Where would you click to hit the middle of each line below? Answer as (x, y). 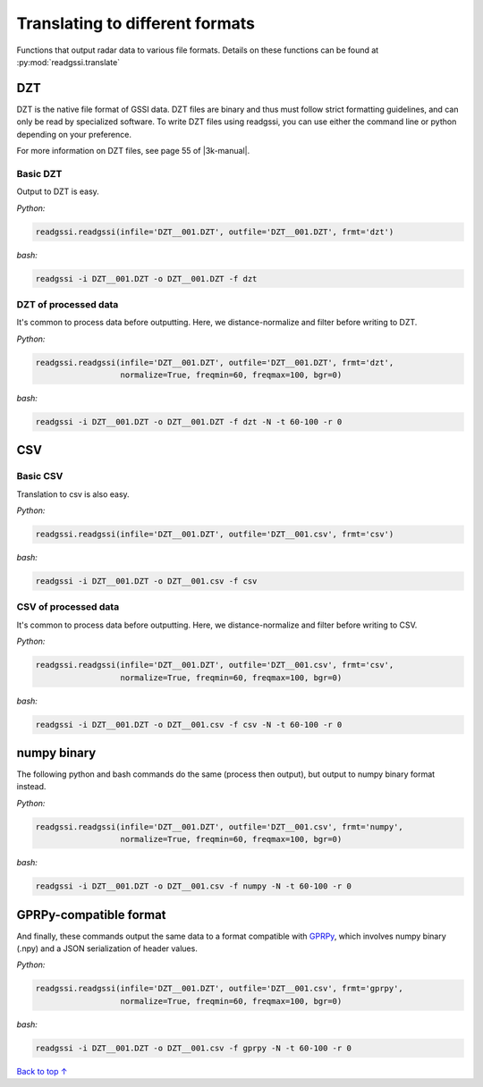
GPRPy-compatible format (91, 915)
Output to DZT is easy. (58, 191)
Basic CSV (40, 476)
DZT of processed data (68, 304)
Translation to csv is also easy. (73, 494)
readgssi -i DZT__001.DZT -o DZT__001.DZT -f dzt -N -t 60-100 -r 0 (189, 421)
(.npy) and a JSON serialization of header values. (107, 948)
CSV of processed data (68, 607)
